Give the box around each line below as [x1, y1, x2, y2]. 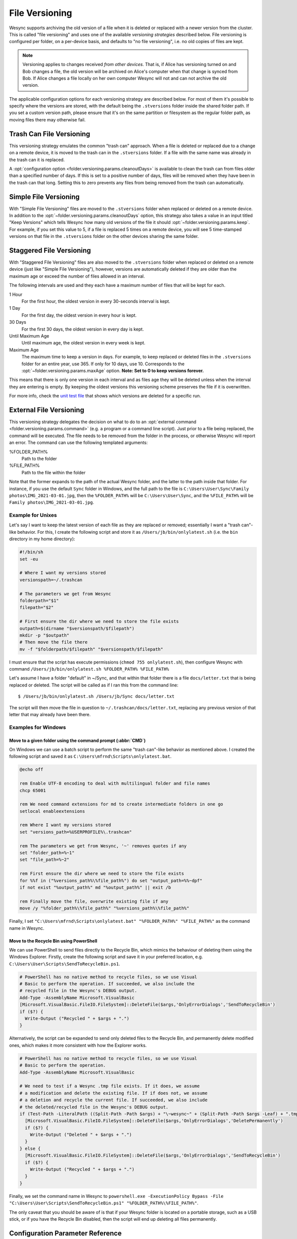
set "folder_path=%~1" [19, 850, 75, 856]
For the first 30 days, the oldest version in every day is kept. [21, 326, 144, 332]
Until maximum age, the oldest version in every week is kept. [21, 340, 146, 346]
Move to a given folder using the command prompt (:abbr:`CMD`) [9, 737, 146, 743]
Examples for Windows [9, 724, 66, 731]
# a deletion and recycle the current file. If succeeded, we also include [19, 1097, 208, 1103]
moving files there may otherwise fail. [9, 116, 86, 122]
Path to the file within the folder [21, 469, 86, 475]
